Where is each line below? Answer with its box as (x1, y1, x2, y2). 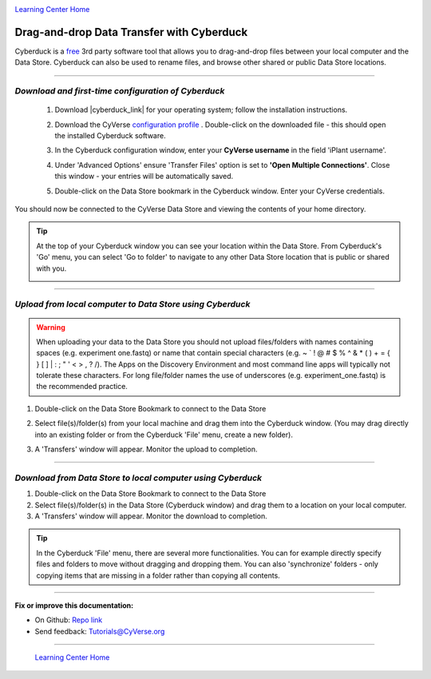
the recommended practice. (36, 382, 128, 391)
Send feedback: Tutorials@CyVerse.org (34, 626, 165, 636)
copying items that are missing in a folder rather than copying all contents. (36, 570, 281, 580)
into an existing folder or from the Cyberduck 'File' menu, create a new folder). (34, 430, 293, 439)
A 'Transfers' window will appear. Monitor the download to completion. (34, 511, 267, 521)
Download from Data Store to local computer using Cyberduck (14, 472, 263, 483)
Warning (36, 322, 65, 332)
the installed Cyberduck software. (54, 131, 167, 141)
